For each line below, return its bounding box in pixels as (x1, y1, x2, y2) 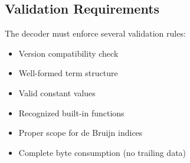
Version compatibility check (18, 47, 119, 59)
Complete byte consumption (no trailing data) (18, 146, 186, 158)
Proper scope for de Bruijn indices (18, 126, 143, 139)
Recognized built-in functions (18, 106, 125, 119)
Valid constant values (18, 86, 96, 99)
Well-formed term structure (18, 67, 118, 79)
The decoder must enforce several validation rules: (5, 27, 186, 40)
